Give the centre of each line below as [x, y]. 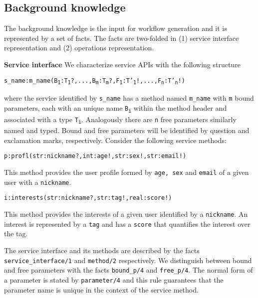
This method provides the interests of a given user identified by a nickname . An [126, 214]
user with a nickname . [38, 182]
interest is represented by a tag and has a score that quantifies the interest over [127, 223]
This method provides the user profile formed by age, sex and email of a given [127, 172]
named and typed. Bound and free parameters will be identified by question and [127, 130]
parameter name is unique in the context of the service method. [101, 289]
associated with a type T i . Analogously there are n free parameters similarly [120, 119]
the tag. [16, 233]
